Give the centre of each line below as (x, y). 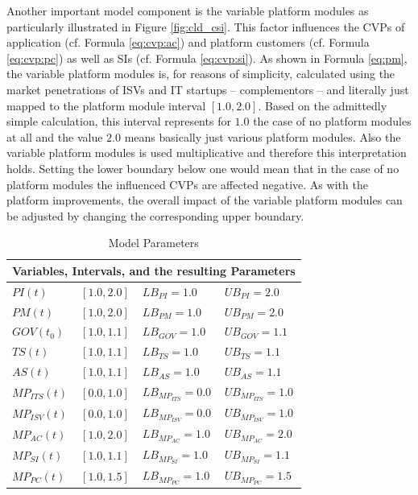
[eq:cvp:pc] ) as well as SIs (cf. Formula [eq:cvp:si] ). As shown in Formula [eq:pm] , (207, 58)
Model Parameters (153, 243)
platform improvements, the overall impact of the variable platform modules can (205, 200)
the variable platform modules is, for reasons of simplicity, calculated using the (201, 74)
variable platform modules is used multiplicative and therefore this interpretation (207, 153)
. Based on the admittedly (323, 105)
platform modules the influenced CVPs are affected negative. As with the (187, 184)
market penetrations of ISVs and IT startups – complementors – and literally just (208, 89)
